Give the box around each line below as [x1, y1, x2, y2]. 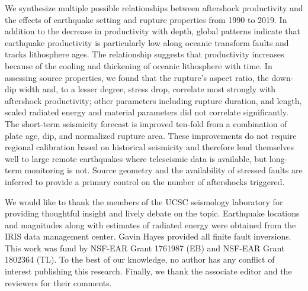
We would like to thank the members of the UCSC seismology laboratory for [5, 195, 283, 208]
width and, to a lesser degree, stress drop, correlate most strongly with [19, 83, 275, 95]
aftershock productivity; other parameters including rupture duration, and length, [5, 94, 302, 106]
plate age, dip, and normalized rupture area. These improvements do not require [5, 129, 297, 141]
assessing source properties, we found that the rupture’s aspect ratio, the [5, 71, 269, 83]
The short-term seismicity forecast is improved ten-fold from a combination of [5, 117, 287, 130]
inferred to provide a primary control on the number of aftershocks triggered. [5, 175, 285, 187]
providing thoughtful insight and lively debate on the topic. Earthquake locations [5, 207, 300, 219]
